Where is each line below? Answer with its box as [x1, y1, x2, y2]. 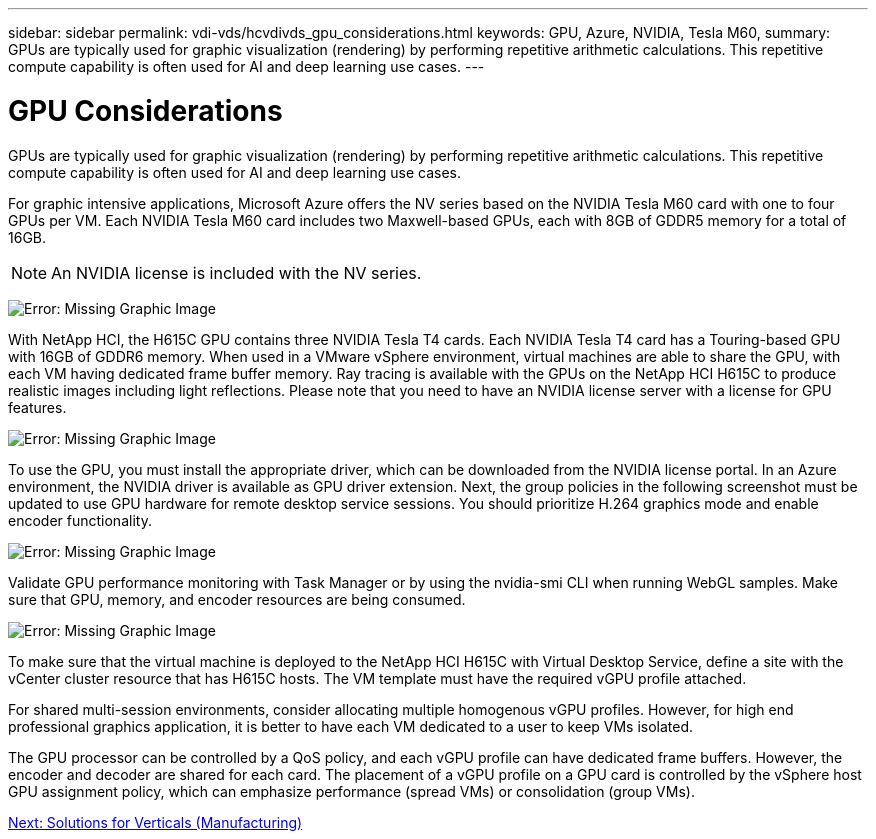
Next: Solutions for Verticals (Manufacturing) [8, 813, 303, 831]
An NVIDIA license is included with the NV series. [51, 262, 422, 283]
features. [8, 398, 67, 416]
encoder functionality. [8, 511, 152, 529]
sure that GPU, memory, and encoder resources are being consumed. [8, 590, 466, 608]
